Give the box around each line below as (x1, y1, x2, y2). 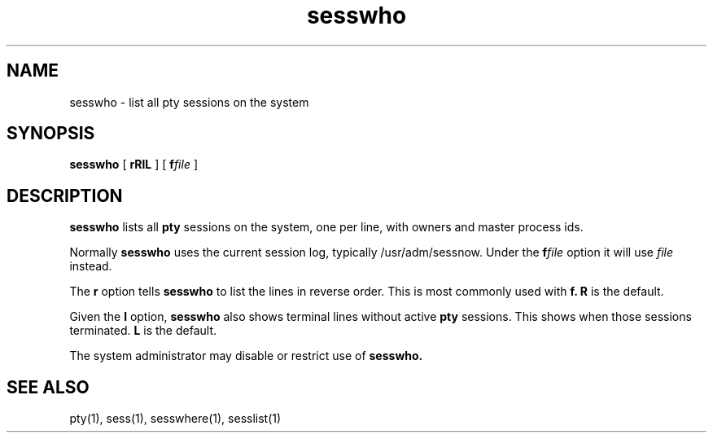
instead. (69, 259, 112, 274)
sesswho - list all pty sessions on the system (69, 94, 309, 109)
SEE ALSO (7, 376, 90, 397)
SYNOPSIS (7, 123, 95, 144)
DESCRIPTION (7, 185, 123, 206)
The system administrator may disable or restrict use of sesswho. (69, 349, 423, 363)
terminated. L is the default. (69, 323, 217, 338)
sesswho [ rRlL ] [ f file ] (69, 157, 199, 172)
